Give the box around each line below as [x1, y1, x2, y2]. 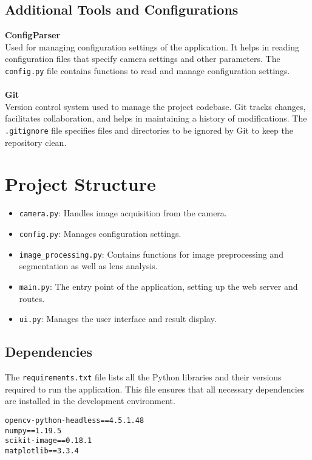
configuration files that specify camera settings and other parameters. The [5, 52, 280, 65]
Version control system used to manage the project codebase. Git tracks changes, [5, 100, 306, 112]
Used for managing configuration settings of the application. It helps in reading [5, 40, 300, 53]
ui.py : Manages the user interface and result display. [19, 312, 217, 325]
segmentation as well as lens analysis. [19, 259, 158, 272]
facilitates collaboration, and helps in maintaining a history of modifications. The [5, 112, 307, 125]
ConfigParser [5, 29, 61, 41]
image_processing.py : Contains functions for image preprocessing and [19, 247, 283, 260]
